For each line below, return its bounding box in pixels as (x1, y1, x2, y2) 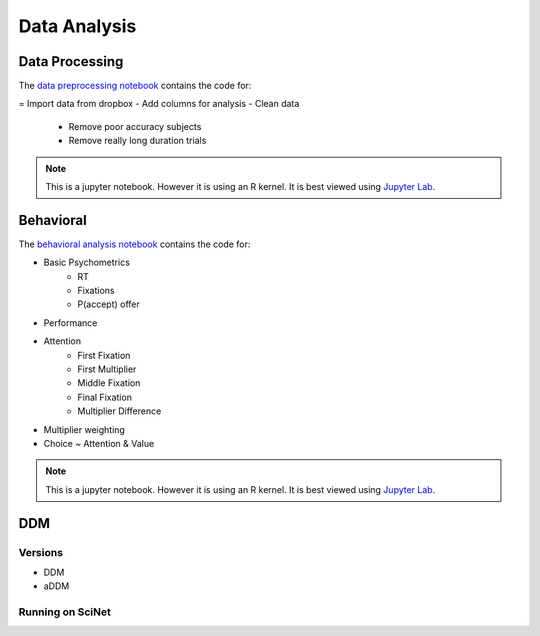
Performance (43, 316, 98, 329)
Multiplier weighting (43, 423, 125, 435)
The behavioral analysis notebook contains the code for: (18, 238, 251, 250)
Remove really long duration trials (68, 135, 207, 147)
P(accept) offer (77, 298, 140, 310)
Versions (18, 545, 64, 559)
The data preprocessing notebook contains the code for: (18, 80, 252, 92)
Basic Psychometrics (43, 256, 130, 269)
